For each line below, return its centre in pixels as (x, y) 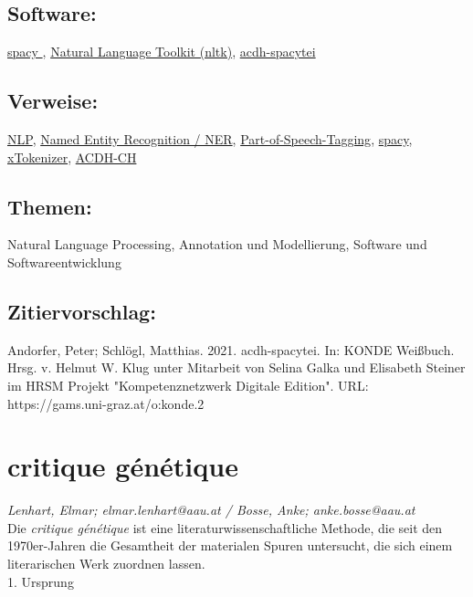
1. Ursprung (41, 581)
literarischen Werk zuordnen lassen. (106, 564)
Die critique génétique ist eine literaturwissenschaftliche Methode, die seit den (225, 527)
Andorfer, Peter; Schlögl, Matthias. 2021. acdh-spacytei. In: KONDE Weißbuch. (231, 349)
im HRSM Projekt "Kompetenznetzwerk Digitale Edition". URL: (188, 385)
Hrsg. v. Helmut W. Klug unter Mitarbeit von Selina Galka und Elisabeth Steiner (236, 367)
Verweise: (53, 101)
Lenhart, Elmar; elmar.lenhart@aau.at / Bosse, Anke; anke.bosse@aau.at (211, 510)
